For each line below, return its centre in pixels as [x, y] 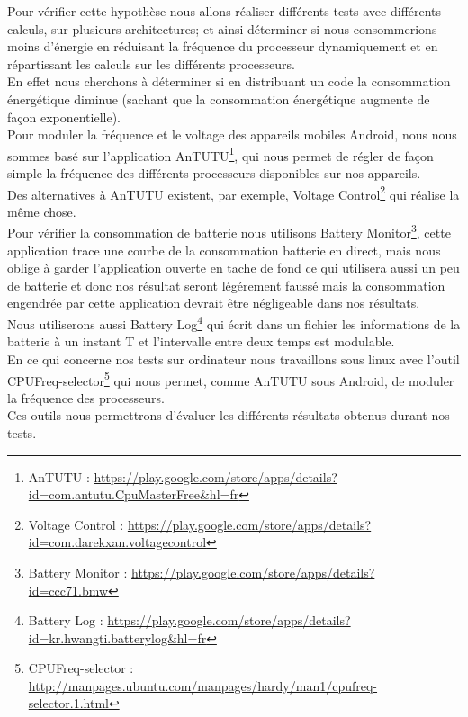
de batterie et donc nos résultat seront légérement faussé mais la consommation [226, 285]
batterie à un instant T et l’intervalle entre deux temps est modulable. [201, 341]
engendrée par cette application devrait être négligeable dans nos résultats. [214, 303]
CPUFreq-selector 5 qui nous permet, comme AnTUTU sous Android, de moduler [231, 379]
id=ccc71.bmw [68, 590]
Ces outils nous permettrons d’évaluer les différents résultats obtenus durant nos [229, 415]
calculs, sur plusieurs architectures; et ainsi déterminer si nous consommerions [222, 28]
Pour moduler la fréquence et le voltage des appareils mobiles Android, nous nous [232, 134]
